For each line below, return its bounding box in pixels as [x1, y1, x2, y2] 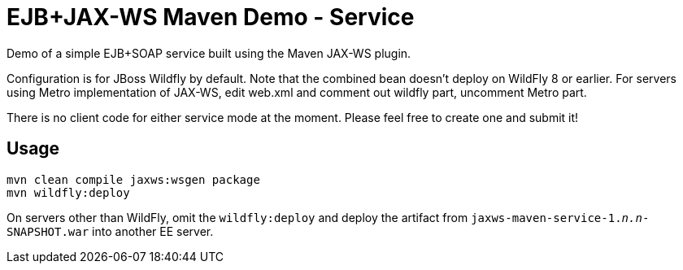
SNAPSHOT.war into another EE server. [7, 224, 214, 238]
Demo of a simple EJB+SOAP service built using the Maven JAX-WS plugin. [7, 46, 411, 60]
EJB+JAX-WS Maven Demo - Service [7, 3, 415, 31]
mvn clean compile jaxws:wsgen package [7, 172, 260, 186]
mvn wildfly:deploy [7, 185, 130, 199]
